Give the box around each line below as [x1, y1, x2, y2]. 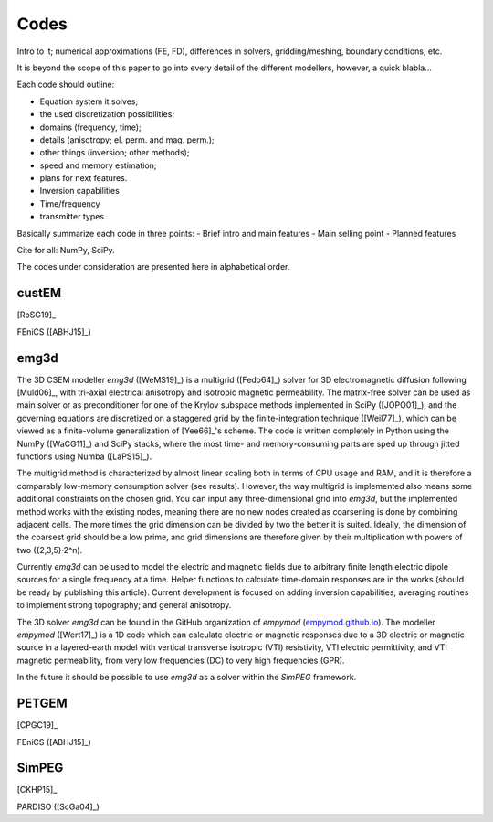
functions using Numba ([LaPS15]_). [16, 451, 152, 462]
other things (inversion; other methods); [39, 147, 190, 158]
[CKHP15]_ [16, 785, 58, 795]
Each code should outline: [16, 79, 115, 91]
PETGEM [16, 696, 68, 711]
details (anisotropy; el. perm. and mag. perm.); [39, 133, 215, 145]
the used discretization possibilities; [39, 109, 175, 120]
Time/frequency [39, 197, 100, 209]
